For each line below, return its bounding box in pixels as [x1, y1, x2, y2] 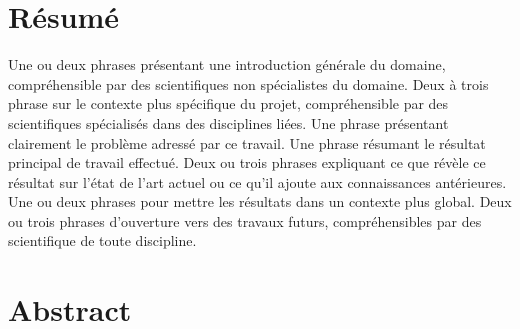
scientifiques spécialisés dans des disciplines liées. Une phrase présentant [8, 112, 449, 133]
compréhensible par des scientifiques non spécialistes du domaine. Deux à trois [8, 73, 489, 94]
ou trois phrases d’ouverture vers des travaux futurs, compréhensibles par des [8, 210, 482, 231]
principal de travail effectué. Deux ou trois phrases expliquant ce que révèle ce [8, 152, 486, 173]
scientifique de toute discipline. [8, 230, 197, 251]
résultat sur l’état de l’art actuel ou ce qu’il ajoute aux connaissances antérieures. [8, 171, 507, 192]
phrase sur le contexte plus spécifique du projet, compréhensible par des [8, 93, 449, 114]
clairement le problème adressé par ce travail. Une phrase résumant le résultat [8, 132, 486, 153]
